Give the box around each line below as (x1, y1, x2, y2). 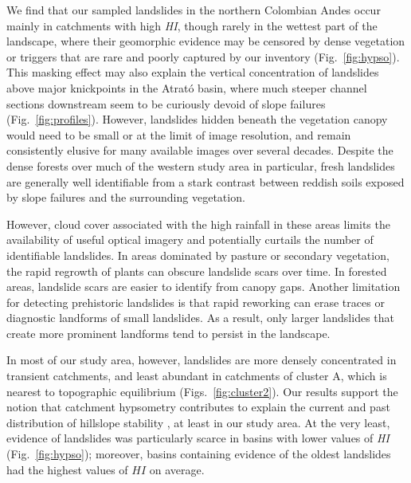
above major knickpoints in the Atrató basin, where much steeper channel (6, 79, 367, 96)
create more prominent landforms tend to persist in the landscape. (6, 324, 331, 341)
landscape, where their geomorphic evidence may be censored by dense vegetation (6, 33, 405, 49)
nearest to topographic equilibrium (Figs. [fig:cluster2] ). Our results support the (6, 383, 398, 399)
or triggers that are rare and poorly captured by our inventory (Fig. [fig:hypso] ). (6, 48, 400, 65)
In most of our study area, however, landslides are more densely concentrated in (6, 351, 397, 368)
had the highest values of (6, 461, 128, 477)
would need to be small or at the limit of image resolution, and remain (6, 126, 351, 143)
